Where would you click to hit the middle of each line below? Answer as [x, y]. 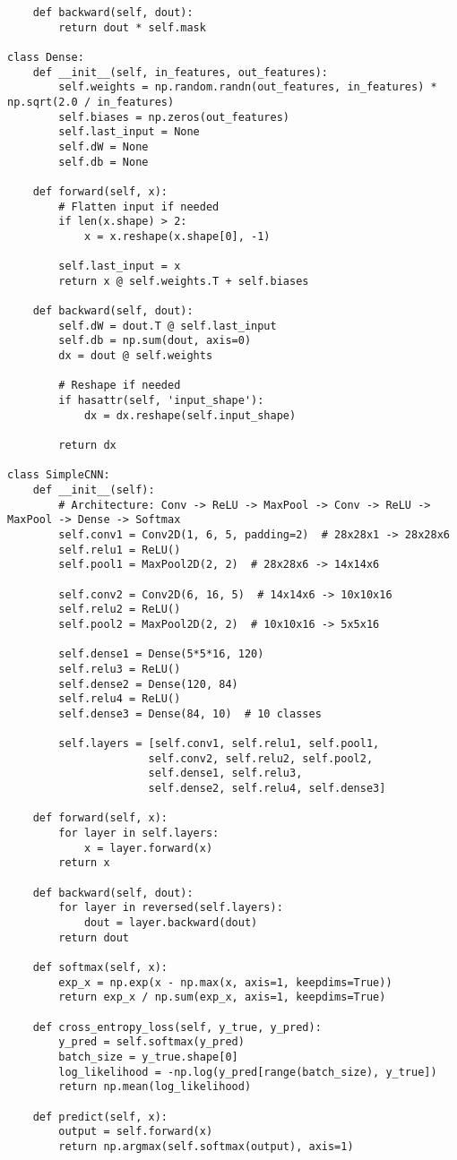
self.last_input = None [129, 132]
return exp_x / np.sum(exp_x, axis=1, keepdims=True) [222, 997]
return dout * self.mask [132, 27]
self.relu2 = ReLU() [120, 610]
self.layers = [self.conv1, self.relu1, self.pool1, [219, 744]
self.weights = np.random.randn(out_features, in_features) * [248, 87]
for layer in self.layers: [139, 833]
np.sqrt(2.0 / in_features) [91, 102]
